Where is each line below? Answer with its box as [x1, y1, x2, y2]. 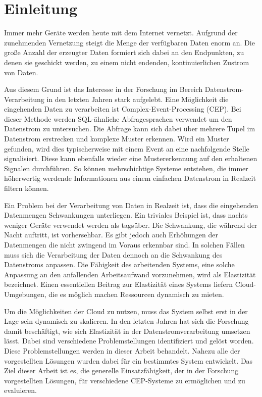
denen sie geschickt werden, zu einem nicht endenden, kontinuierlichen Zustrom [4, 57, 249, 67]
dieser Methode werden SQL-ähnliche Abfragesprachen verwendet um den [4, 113, 232, 124]
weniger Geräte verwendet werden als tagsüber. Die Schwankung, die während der [4, 219, 257, 230]
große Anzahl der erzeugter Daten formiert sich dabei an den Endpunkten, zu [4, 47, 244, 58]
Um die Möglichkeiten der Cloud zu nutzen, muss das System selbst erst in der [4, 306, 248, 316]
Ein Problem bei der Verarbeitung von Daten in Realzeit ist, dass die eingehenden [4, 200, 258, 210]
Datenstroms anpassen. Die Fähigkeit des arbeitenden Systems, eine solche [4, 259, 235, 270]
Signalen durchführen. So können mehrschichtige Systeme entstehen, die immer [4, 163, 248, 173]
